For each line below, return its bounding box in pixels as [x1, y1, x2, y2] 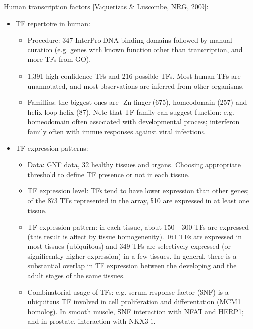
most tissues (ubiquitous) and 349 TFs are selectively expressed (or [27, 241, 231, 251]
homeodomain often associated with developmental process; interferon [27, 116, 240, 127]
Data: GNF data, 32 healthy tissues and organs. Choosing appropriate [27, 159, 241, 170]
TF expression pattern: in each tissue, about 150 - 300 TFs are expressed [27, 222, 249, 232]
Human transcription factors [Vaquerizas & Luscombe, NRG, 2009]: [4, 1, 209, 11]
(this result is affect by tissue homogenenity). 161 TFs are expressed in [27, 231, 242, 241]
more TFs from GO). [27, 54, 91, 64]
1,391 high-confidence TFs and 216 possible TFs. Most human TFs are [27, 70, 241, 81]
